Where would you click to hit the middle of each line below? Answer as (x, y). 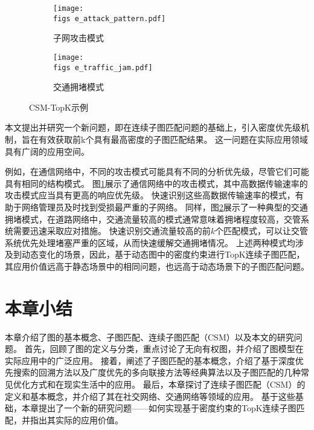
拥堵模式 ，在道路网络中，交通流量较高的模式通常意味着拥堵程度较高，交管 (153, 219)
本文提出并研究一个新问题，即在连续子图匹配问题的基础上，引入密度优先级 (153, 127)
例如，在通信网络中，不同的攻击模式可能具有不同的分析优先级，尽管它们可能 (157, 171)
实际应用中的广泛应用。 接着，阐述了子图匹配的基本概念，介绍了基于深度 (150, 360)
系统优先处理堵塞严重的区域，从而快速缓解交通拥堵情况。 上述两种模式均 (150, 242)
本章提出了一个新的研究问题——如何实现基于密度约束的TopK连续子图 (159, 408)
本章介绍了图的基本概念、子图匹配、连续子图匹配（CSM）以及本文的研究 (149, 337)
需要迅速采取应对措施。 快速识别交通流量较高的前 (112, 231)
